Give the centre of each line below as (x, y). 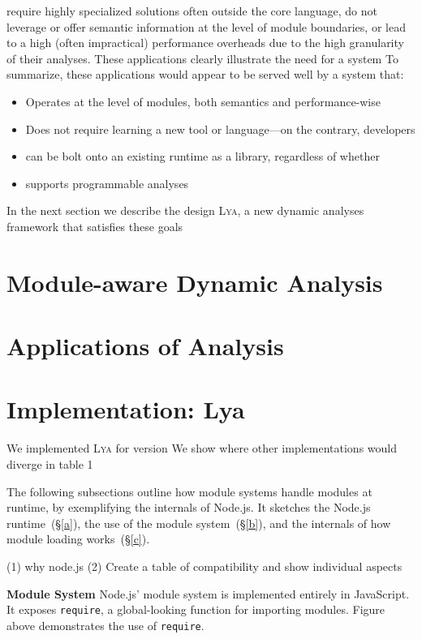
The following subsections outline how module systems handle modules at (189, 491)
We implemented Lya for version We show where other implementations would (202, 448)
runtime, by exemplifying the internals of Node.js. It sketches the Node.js (189, 507)
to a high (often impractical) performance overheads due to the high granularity (205, 43)
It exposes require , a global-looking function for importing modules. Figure (196, 609)
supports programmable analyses (107, 183)
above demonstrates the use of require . (105, 625)
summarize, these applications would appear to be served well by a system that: (205, 74)
